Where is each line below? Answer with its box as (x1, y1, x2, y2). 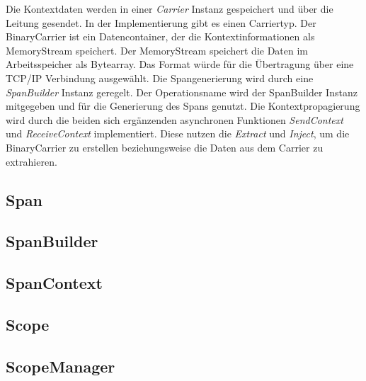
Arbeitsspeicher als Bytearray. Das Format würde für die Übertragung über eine (6, 57, 354, 72)
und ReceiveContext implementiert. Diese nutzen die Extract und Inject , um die (6, 126, 350, 141)
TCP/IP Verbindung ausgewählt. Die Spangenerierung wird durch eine (6, 70, 314, 85)
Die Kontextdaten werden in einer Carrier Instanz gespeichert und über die (6, 1, 333, 16)
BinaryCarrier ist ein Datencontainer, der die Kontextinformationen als (6, 29, 315, 44)
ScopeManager (6, 355, 115, 377)
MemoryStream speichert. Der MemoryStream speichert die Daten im (6, 42, 309, 57)
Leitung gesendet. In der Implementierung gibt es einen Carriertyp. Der (6, 15, 316, 30)
